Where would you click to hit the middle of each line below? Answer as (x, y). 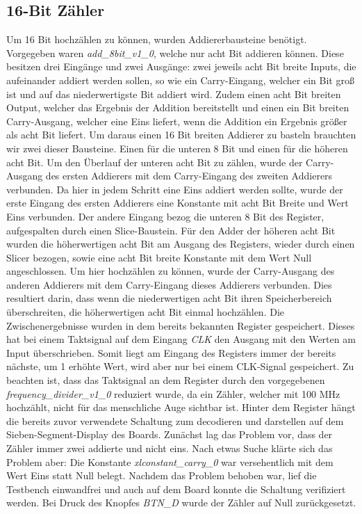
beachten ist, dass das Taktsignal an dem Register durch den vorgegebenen (166, 380)
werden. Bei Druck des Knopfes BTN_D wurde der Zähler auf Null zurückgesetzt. (181, 503)
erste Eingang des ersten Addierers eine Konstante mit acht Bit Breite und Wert (178, 203)
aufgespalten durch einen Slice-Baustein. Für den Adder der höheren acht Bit (171, 230)
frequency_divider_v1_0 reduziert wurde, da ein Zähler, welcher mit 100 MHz (173, 393)
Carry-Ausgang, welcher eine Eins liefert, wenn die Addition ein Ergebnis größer (177, 121)
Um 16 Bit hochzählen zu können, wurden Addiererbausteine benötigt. (157, 39)
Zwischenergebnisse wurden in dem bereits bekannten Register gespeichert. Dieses (181, 325)
